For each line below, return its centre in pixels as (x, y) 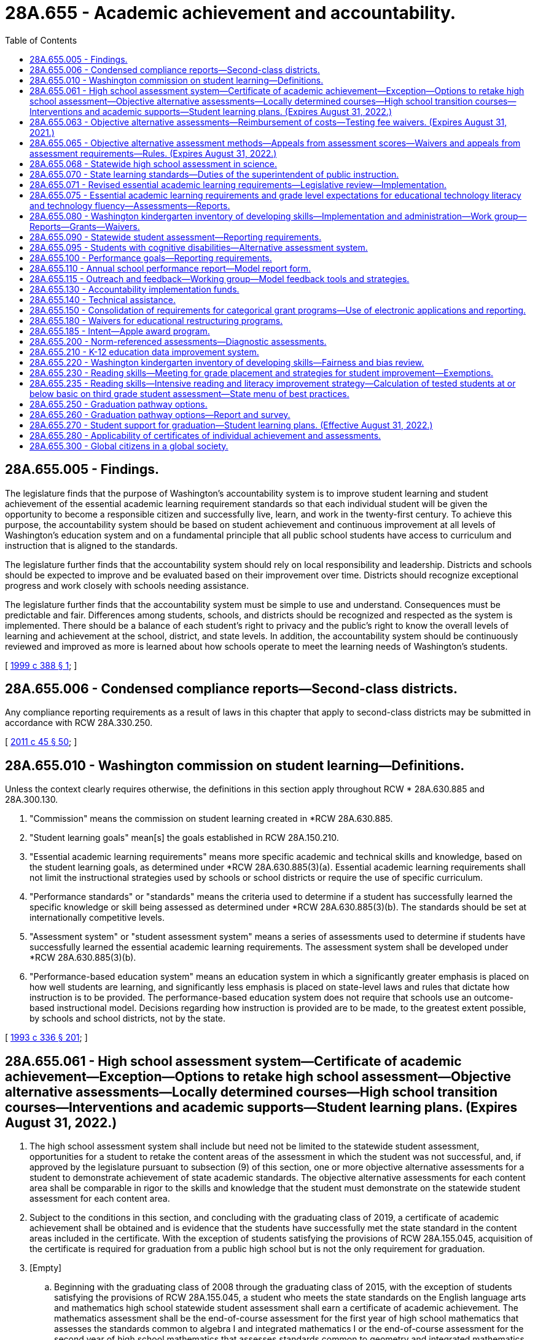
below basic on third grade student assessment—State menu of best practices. (189, 393)
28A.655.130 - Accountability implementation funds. (134, 289)
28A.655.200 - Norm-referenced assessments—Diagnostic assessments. (178, 341)
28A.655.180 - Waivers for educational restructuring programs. (156, 320)
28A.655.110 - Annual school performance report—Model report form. (170, 268)
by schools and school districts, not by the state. (128, 1019)
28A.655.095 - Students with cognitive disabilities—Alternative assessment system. (199, 247)
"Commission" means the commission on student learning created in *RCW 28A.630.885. (211, 819)
